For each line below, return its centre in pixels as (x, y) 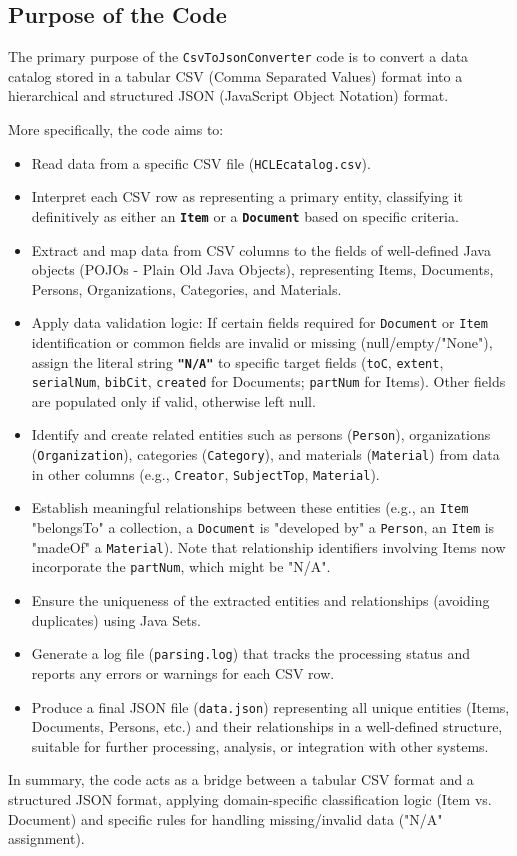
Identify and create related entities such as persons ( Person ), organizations (261, 434)
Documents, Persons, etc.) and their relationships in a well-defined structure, (267, 726)
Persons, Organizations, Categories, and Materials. (186, 288)
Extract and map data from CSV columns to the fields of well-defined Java (261, 249)
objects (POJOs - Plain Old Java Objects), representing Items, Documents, (262, 269)
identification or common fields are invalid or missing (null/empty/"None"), (262, 341)
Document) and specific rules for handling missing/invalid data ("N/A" (225, 818)
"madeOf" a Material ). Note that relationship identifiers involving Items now (268, 546)
